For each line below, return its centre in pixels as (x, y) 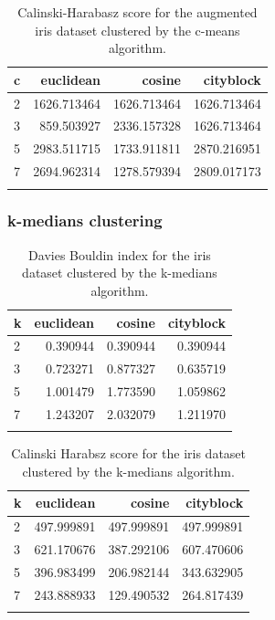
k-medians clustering (85, 221)
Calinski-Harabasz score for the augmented (137, 12)
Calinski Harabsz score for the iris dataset (129, 453)
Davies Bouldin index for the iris (120, 254)
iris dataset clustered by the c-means (137, 30)
